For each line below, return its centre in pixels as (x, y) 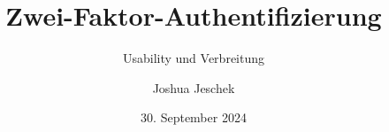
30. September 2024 (194, 117)
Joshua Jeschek (194, 87)
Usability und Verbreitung (194, 58)
